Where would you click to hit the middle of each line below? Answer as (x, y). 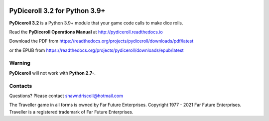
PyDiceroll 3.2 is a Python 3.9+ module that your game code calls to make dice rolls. (96, 23)
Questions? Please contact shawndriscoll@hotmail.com (66, 96)
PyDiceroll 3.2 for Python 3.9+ (57, 11)
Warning (20, 63)
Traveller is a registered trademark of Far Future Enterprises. (71, 112)
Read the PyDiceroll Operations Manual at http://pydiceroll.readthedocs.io (86, 32)
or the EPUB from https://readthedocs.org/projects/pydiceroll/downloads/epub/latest (96, 50)
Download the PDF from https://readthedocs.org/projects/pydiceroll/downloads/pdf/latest (101, 41)
